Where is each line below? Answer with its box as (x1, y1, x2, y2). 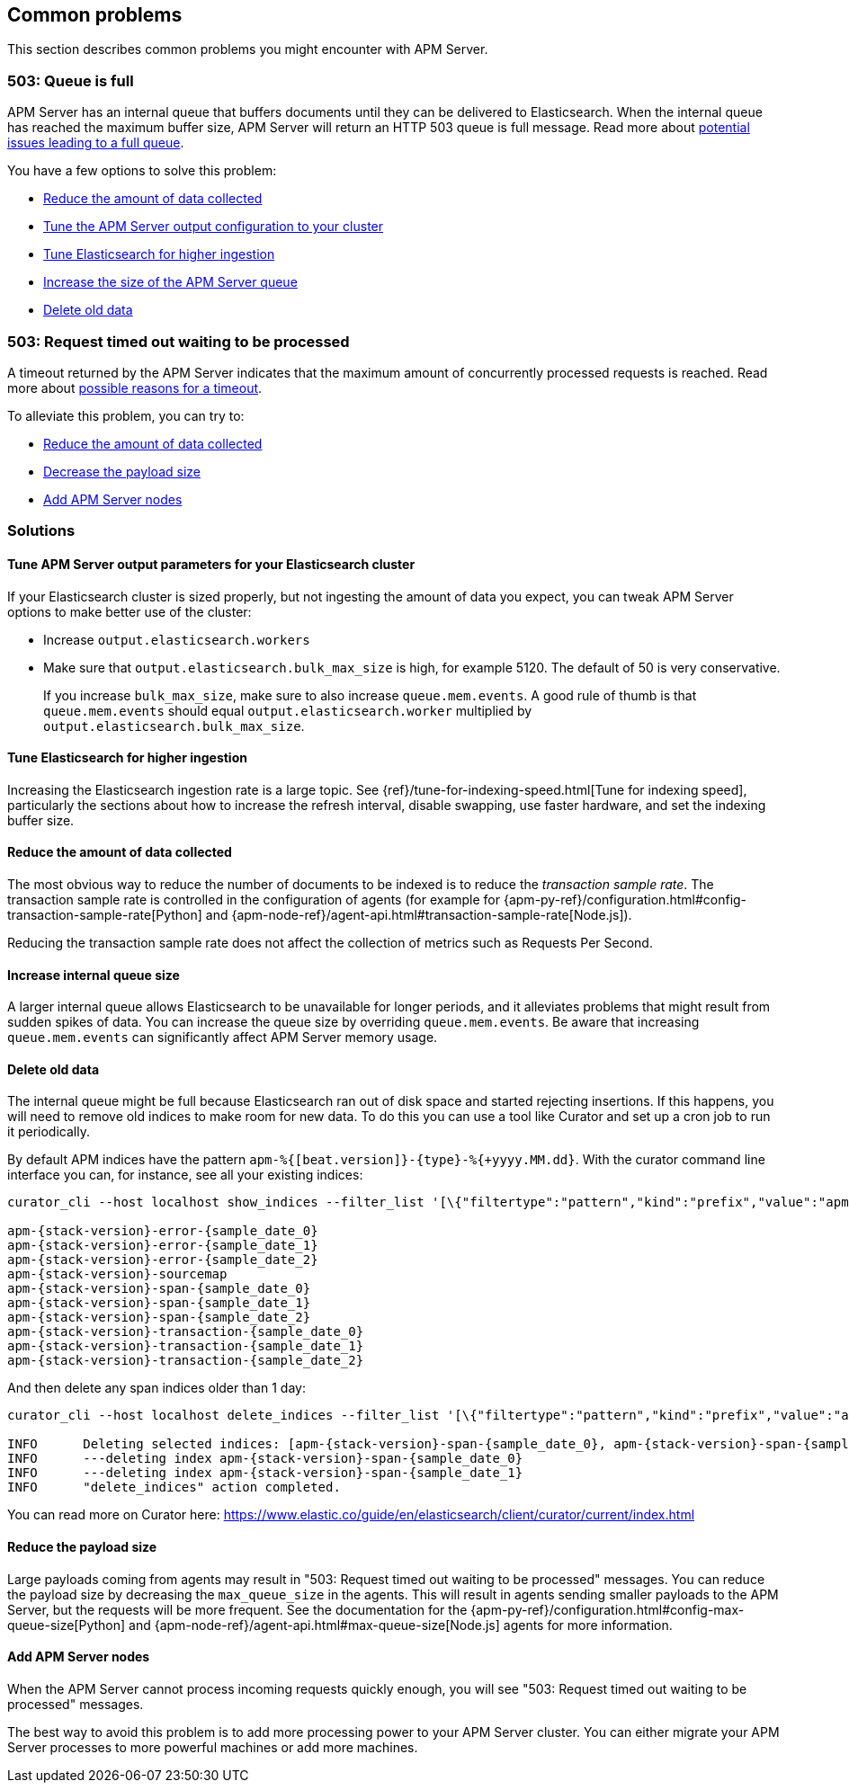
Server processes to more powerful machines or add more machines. (7, 1739, 418, 1755)
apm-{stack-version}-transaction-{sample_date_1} (7, 1339, 364, 1354)
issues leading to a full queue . (7, 135, 184, 151)
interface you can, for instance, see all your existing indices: (7, 1167, 363, 1183)
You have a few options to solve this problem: (7, 163, 277, 179)
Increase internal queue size (7, 966, 180, 983)
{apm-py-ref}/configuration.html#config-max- (470, 1601, 745, 1617)
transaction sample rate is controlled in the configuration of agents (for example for (7, 891, 501, 907)
